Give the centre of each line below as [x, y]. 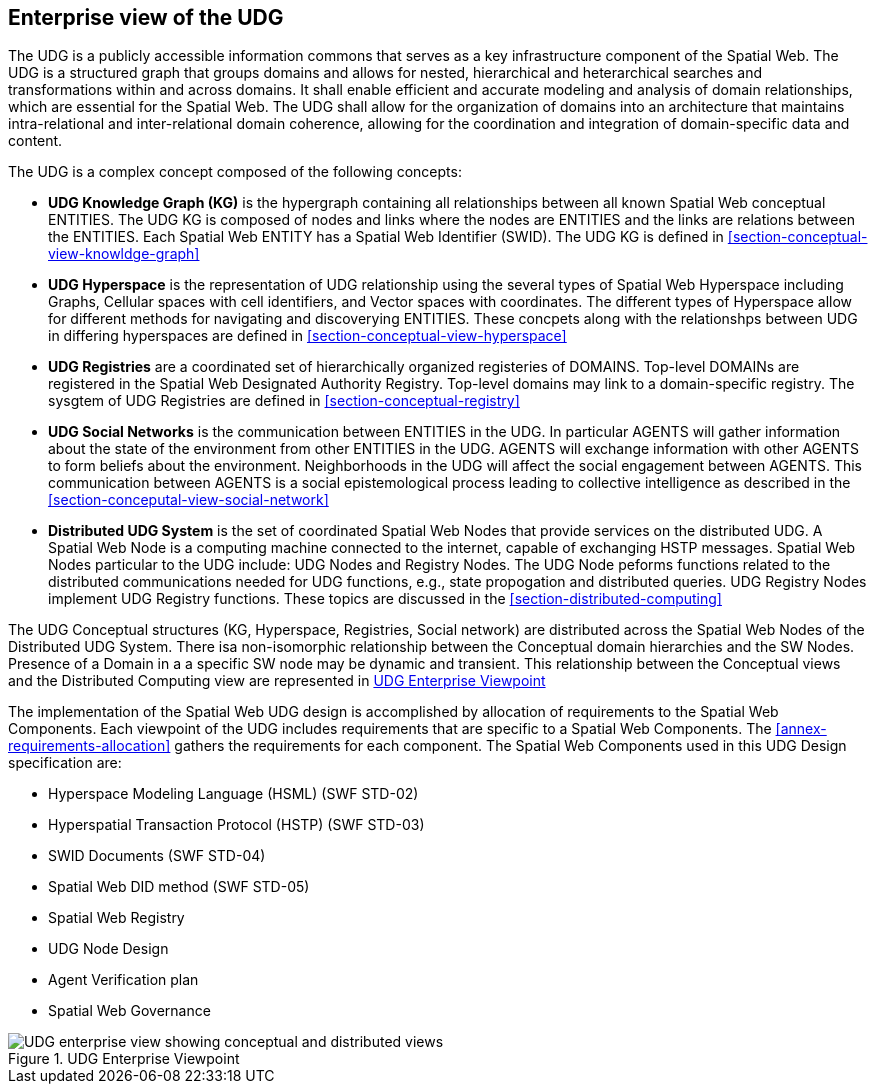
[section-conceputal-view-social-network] [188, 500]
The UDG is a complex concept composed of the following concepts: [235, 172]
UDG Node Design [108, 949]
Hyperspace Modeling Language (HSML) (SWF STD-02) [233, 794]
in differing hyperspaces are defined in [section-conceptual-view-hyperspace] [307, 336]
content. [35, 141]
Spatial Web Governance [129, 1011]
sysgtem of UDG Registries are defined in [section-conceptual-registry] [284, 401]
